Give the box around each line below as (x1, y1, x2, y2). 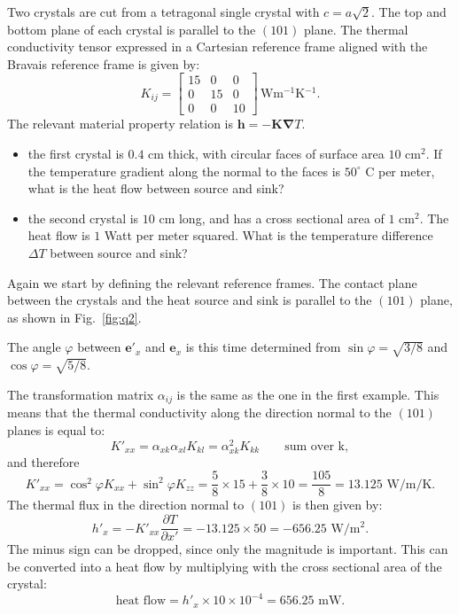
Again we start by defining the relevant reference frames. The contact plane (7, 273, 417, 292)
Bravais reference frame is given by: (7, 54, 200, 73)
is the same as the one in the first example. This (176, 385, 440, 403)
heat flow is (27, 226, 90, 245)
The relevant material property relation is (7, 114, 233, 133)
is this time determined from (185, 338, 341, 356)
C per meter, (365, 161, 435, 180)
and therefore (7, 452, 80, 471)
